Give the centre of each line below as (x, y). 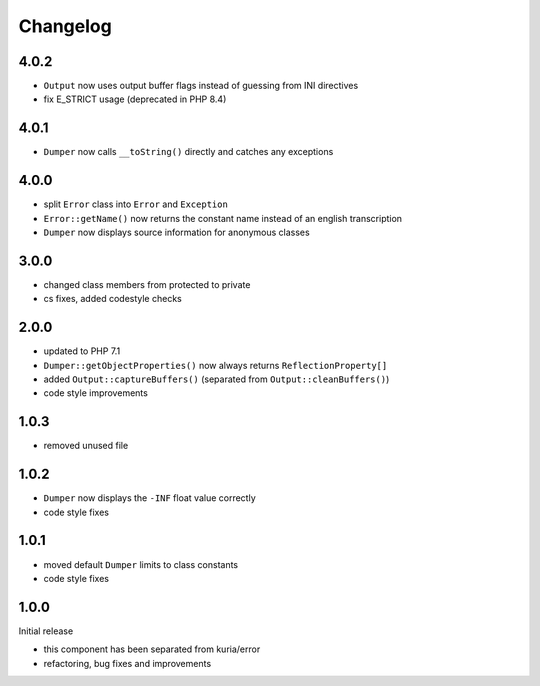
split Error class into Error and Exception (136, 204)
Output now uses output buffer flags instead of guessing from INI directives (201, 86)
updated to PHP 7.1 (82, 351)
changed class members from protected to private (147, 284)
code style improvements (96, 393)
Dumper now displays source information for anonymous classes (176, 232)
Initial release (46, 631)
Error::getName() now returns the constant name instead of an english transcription (223, 218)
